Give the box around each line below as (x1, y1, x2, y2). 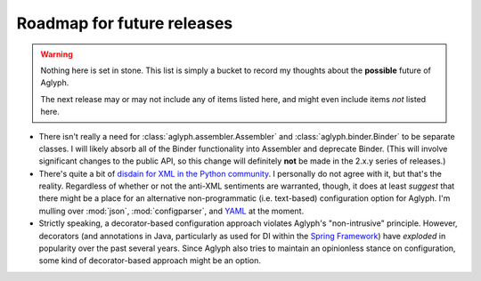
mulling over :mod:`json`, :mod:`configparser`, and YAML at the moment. (38, 205, 305, 216)
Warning (40, 49, 73, 60)
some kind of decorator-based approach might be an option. (38, 255, 262, 266)
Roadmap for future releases (16, 13, 233, 33)
